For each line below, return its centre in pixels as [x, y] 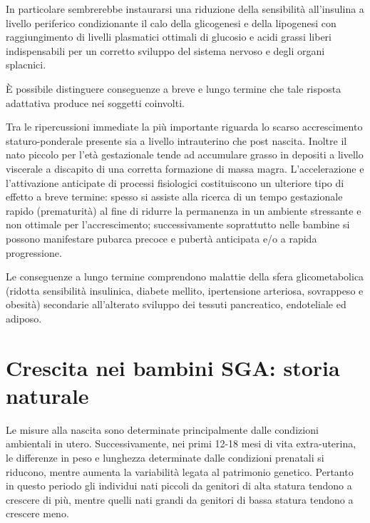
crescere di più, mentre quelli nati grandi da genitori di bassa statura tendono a [180, 499]
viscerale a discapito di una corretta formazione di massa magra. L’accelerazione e [185, 168]
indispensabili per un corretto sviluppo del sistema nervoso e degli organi [165, 50]
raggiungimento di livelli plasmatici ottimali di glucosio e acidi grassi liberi [169, 37]
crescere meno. [37, 513]
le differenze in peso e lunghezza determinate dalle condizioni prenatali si [165, 457]
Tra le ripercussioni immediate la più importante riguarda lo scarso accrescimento [184, 127]
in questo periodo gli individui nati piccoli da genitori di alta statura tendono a [179, 486]
